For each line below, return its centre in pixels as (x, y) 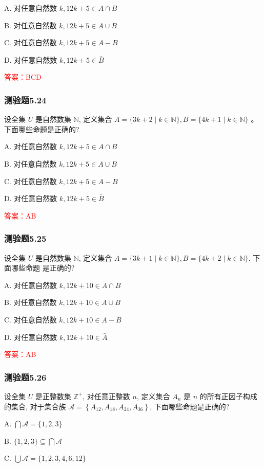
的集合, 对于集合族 (35, 406)
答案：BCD (23, 77)
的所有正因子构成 (228, 396)
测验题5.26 (25, 377)
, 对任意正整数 (106, 396)
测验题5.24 (25, 100)
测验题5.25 (25, 238)
